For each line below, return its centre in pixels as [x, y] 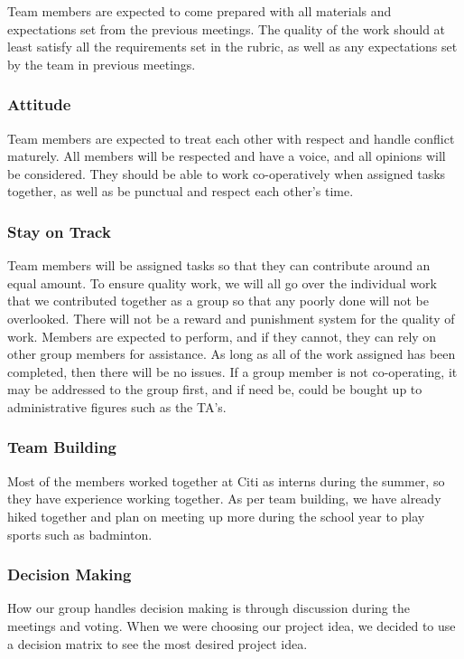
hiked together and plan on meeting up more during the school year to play [216, 516]
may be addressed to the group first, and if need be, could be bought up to [215, 389]
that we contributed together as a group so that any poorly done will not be [218, 301]
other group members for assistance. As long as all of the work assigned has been [232, 354]
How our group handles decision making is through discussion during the [209, 608]
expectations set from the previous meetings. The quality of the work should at [227, 28]
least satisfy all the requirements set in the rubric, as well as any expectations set [232, 47]
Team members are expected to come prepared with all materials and [200, 11]
